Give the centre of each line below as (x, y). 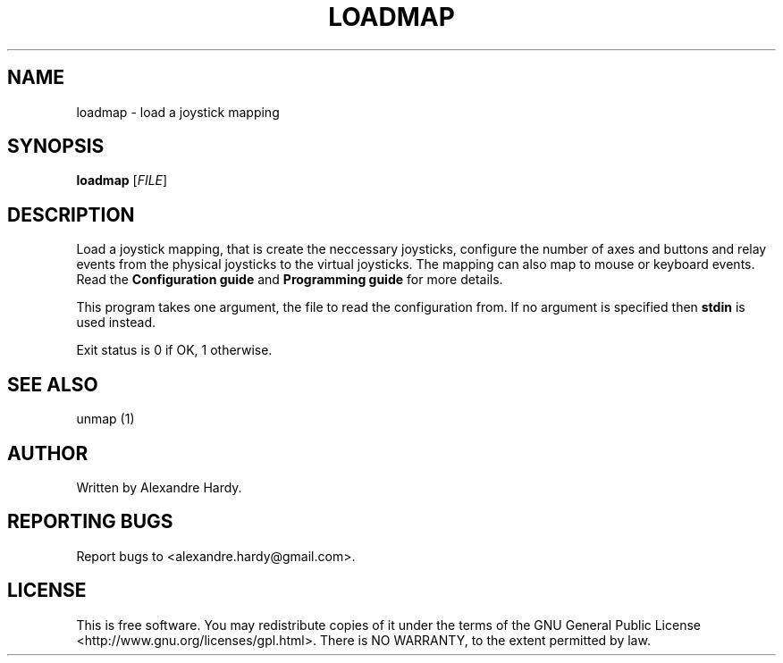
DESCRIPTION (71, 214)
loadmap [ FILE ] (122, 180)
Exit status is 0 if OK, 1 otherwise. (174, 350)
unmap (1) (105, 419)
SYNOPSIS (56, 147)
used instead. (116, 323)
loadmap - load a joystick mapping (178, 112)
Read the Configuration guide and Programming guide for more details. (290, 280)
